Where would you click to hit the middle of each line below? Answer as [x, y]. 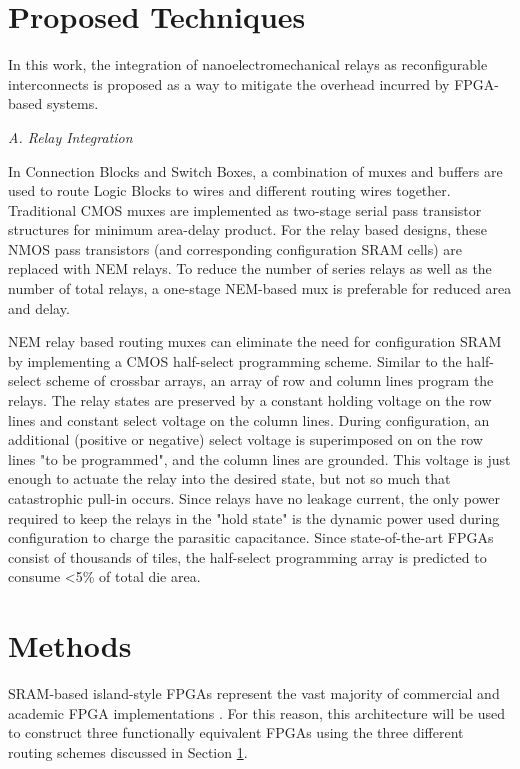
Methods [70, 645]
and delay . [39, 307]
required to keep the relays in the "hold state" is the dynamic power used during [254, 517]
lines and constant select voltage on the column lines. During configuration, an [249, 419]
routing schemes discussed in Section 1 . [128, 751]
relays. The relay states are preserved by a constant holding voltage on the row [250, 400]
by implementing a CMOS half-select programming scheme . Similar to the [235, 360]
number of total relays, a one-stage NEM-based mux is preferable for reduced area [260, 288]
